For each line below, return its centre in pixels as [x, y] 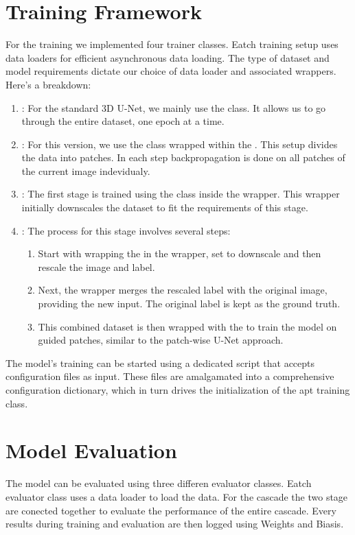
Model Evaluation [91, 450]
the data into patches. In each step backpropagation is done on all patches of [183, 157]
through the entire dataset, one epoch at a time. [123, 121]
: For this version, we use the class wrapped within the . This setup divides [180, 144]
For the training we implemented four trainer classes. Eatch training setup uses [172, 44]
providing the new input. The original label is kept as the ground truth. [189, 304]
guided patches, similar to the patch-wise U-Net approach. [161, 340]
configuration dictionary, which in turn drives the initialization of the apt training [178, 390]
